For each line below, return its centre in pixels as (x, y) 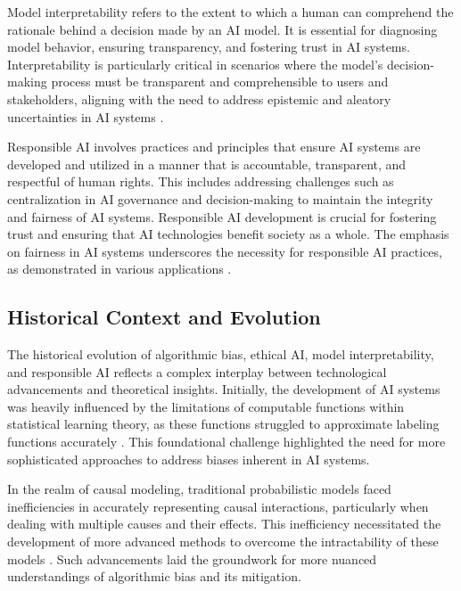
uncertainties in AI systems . (86, 116)
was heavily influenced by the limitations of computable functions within (206, 406)
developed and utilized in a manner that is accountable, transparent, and (207, 164)
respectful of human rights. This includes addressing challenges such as (201, 181)
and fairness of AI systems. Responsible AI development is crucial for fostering (222, 216)
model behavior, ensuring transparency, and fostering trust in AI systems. (209, 47)
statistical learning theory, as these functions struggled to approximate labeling (223, 424)
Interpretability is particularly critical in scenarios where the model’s (195, 64)
